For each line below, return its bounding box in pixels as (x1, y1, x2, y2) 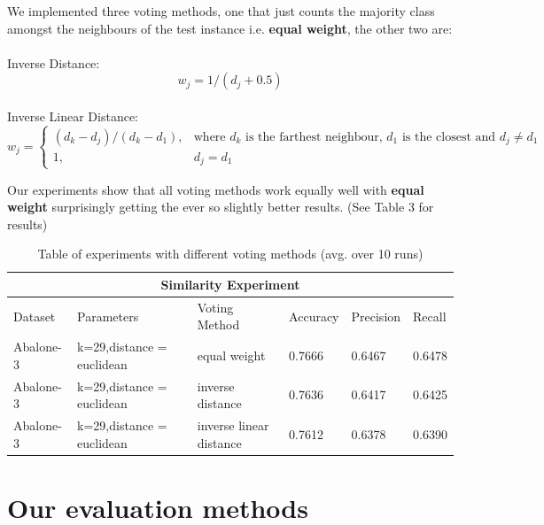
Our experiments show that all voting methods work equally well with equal (7, 180, 424, 198)
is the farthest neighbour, (245, 130, 383, 143)
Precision (351, 306, 401, 325)
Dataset (13, 306, 56, 325)
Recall (413, 306, 447, 325)
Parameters (77, 306, 139, 325)
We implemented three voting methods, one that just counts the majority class (7, 2, 435, 19)
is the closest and (401, 130, 496, 143)
